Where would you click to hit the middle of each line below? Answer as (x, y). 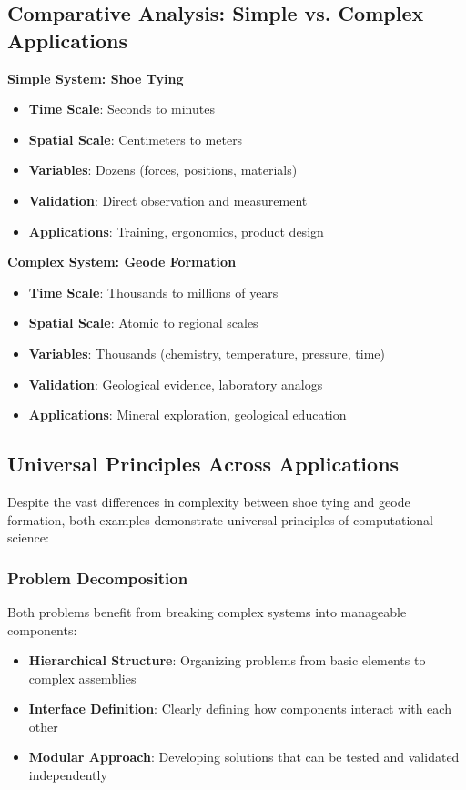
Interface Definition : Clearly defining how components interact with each (240, 709)
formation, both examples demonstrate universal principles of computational (220, 519)
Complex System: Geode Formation (122, 262)
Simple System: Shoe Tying (96, 78)
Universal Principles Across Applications (203, 464)
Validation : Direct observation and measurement (168, 200)
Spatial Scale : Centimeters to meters (136, 139)
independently (68, 775)
